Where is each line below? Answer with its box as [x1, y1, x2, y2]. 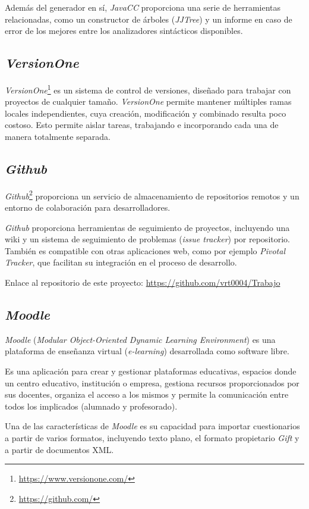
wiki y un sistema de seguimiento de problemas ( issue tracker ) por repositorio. [5, 233, 290, 245]
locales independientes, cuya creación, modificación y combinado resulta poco [5, 107, 286, 119]
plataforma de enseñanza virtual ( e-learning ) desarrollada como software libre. [5, 345, 289, 357]
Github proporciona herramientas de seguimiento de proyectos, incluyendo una [5, 221, 290, 233]
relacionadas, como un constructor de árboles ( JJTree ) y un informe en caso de [5, 13, 292, 25]
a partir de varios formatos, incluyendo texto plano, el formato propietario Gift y [5, 431, 299, 444]
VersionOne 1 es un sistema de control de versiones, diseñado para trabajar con [5, 82, 291, 96]
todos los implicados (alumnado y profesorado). [5, 399, 178, 412]
